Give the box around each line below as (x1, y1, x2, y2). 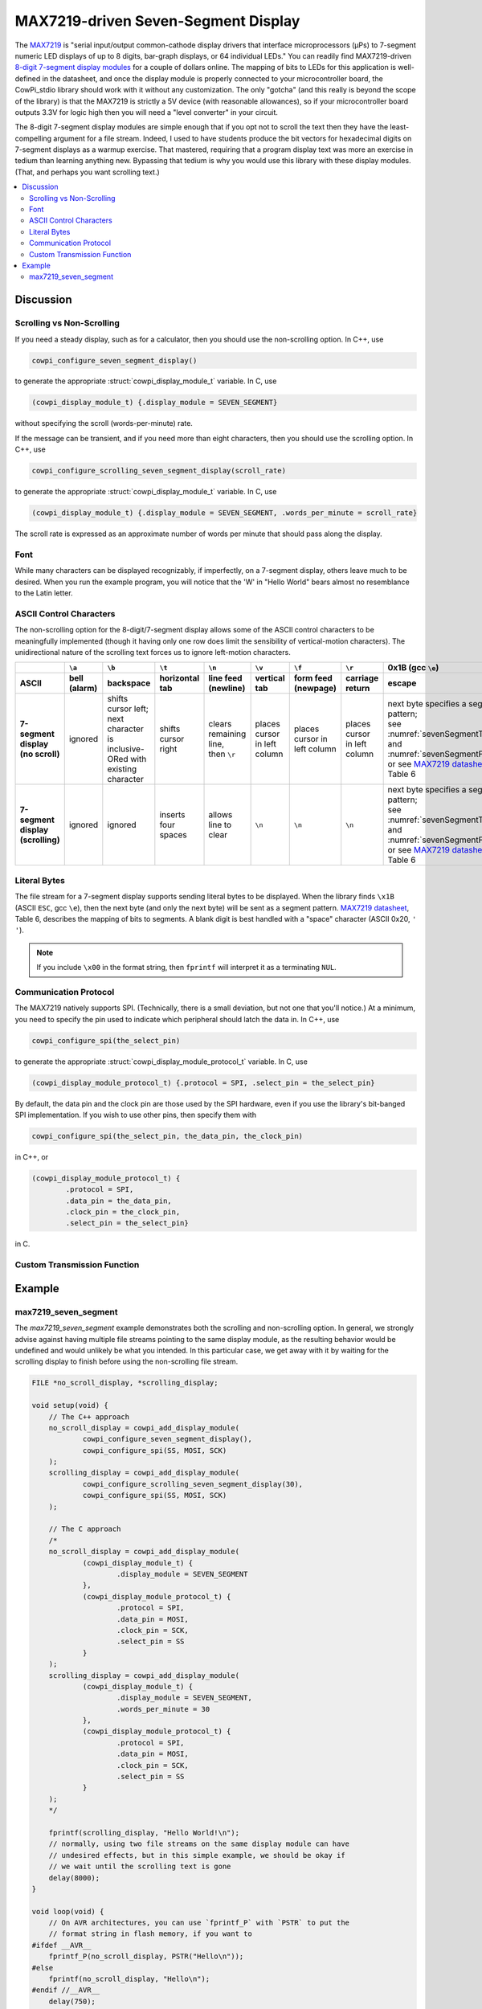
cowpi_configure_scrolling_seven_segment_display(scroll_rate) (31, 466, 287, 476)
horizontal (159, 673, 200, 684)
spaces (159, 829, 188, 841)
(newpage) (293, 683, 337, 694)
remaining (208, 728, 247, 739)
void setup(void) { (31, 1401, 108, 1410)
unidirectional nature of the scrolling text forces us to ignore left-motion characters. (14, 648, 291, 657)
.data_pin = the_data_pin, (65, 1196, 172, 1205)
